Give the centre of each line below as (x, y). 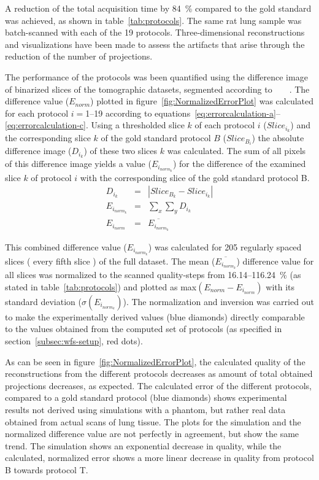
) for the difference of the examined (239, 164)
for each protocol (37, 113)
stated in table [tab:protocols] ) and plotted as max (101, 286)
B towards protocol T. (47, 469)
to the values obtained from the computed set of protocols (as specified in (144, 329)
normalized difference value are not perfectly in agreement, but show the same (152, 434)
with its (280, 286)
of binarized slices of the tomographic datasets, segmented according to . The (157, 89)
